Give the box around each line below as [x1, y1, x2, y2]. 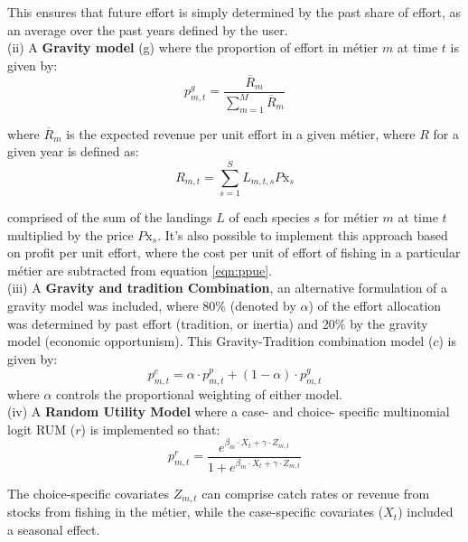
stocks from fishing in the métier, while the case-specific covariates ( [7, 502, 384, 521]
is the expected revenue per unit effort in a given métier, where [66, 124, 416, 143]
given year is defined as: [7, 142, 139, 161]
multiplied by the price [7, 225, 134, 244]
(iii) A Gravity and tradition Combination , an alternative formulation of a [7, 278, 448, 297]
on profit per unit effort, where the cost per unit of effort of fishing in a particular [7, 243, 461, 262]
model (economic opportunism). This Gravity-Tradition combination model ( [7, 332, 434, 350]
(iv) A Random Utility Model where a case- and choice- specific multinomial [7, 402, 450, 421]
